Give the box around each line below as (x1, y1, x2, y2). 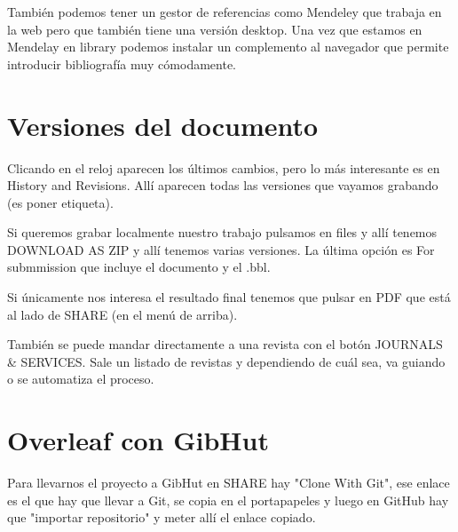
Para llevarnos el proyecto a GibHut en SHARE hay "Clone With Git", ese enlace (7, 473, 450, 492)
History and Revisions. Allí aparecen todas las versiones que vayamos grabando (7, 176, 438, 195)
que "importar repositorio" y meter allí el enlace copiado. (7, 508, 316, 527)
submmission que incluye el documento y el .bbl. (7, 258, 271, 276)
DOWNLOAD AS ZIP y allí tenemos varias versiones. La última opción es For (7, 240, 435, 258)
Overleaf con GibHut (7, 422, 269, 458)
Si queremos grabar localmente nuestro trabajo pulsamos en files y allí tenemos (7, 223, 438, 242)
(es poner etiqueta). (7, 193, 114, 211)
